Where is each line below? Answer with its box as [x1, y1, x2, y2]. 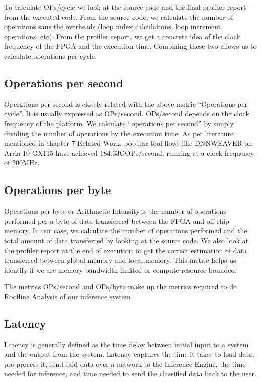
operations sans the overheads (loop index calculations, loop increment [4, 21, 221, 32]
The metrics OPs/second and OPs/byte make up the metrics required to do [4, 281, 237, 292]
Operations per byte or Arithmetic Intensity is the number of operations [4, 206, 227, 216]
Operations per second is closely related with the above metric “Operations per [4, 98, 248, 109]
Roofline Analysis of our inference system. [4, 291, 133, 301]
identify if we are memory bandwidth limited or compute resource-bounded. [4, 264, 237, 275]
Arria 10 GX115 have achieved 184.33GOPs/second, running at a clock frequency [4, 147, 254, 158]
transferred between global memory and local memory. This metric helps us [4, 255, 236, 265]
